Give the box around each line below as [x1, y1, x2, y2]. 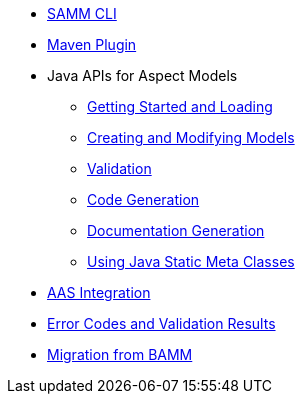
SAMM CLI [47, 5, 117, 22]
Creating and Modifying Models [87, 129, 295, 146]
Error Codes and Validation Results [47, 315, 276, 332]
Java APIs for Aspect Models [47, 67, 238, 84]
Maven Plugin [47, 36, 137, 53]
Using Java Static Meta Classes [87, 253, 295, 270]
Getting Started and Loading [87, 98, 273, 115]
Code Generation [87, 191, 200, 208]
